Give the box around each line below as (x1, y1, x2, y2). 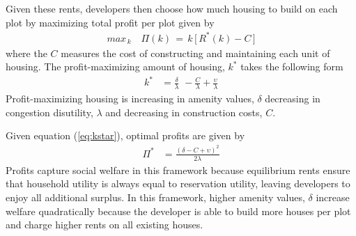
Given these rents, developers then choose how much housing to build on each (6, 1, 338, 15)
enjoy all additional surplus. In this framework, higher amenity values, (6, 189, 305, 204)
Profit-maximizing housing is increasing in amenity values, (6, 91, 254, 106)
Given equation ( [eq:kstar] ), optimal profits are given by (6, 128, 245, 143)
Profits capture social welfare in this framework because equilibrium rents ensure (6, 162, 350, 177)
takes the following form (240, 59, 343, 74)
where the (6, 45, 47, 60)
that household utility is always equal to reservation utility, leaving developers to (6, 176, 350, 191)
